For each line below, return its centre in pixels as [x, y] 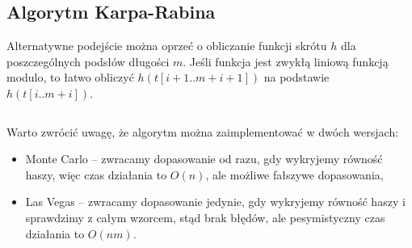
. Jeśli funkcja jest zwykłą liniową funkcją [286, 61]
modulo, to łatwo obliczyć [70, 77]
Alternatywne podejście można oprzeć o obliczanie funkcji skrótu [167, 46]
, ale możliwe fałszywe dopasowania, [294, 174]
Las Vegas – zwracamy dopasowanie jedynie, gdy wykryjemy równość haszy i [215, 202]
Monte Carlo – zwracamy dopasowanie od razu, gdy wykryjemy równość [204, 159]
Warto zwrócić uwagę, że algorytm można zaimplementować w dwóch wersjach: [203, 131]
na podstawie [296, 77]
